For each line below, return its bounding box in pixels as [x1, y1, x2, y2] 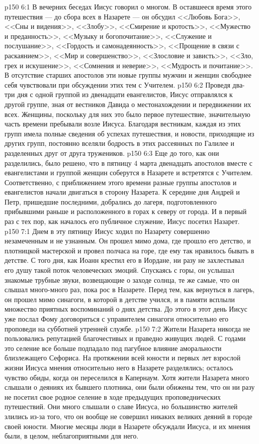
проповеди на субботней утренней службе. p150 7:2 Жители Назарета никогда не [4, 323, 250, 333]
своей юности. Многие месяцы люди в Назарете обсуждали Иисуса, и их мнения [4, 421, 251, 431]
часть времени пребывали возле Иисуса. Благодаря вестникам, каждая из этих [4, 118, 241, 129]
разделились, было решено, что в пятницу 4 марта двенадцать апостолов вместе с [4, 157, 253, 168]
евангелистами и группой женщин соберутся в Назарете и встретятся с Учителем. [4, 167, 253, 178]
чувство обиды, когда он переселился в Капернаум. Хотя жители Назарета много [4, 372, 250, 382]
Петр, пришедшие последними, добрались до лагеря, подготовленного [4, 196, 217, 207]
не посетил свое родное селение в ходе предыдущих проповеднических [4, 391, 221, 402]
